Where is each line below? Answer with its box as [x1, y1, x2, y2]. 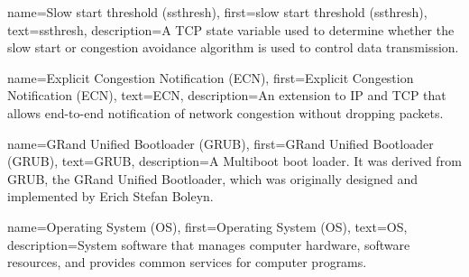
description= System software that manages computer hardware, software [7, 235, 410, 254]
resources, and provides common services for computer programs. [7, 253, 367, 272]
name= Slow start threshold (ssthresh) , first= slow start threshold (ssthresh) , [7, 3, 428, 21]
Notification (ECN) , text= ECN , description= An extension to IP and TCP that [7, 86, 446, 105]
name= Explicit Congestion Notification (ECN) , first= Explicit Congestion [7, 68, 414, 87]
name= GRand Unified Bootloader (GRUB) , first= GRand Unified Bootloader [7, 134, 434, 152]
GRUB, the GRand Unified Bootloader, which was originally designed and [7, 169, 418, 188]
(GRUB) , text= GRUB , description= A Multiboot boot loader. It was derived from [7, 152, 462, 171]
